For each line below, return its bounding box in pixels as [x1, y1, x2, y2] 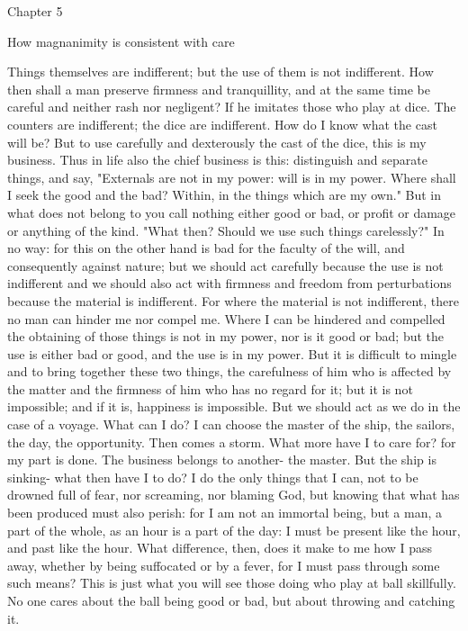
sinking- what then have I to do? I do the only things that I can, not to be [7, 467, 418, 486]
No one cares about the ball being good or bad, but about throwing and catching [7, 591, 455, 609]
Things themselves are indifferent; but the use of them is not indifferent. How [7, 62, 434, 81]
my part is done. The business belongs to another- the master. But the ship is [7, 450, 436, 469]
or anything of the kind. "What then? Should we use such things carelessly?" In [7, 221, 445, 239]
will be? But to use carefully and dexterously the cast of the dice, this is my [7, 132, 427, 151]
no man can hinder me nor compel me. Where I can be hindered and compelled [7, 309, 445, 328]
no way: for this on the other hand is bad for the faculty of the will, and [7, 239, 405, 257]
